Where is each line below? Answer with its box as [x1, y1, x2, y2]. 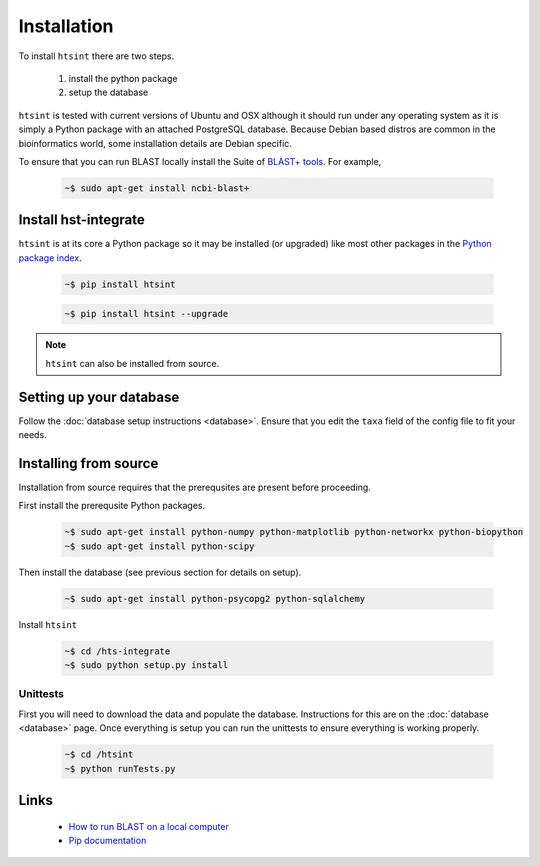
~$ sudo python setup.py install [64, 660, 229, 670]
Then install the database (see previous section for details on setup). [18, 566, 302, 578]
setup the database [68, 86, 149, 99]
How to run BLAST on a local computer [68, 820, 229, 832]
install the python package [68, 72, 178, 84]
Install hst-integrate [18, 211, 145, 229]
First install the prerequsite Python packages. [18, 500, 205, 512]
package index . [18, 251, 82, 264]
